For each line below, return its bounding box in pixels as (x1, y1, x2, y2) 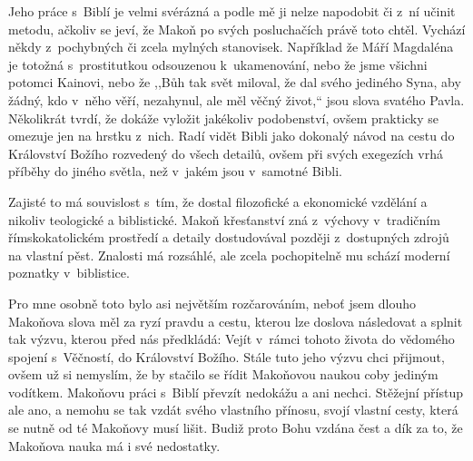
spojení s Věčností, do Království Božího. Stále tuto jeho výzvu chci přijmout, (8, 347, 445, 366)
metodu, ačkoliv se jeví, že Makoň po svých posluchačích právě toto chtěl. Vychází (8, 19, 466, 38)
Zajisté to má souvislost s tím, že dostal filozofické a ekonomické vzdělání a (8, 191, 428, 211)
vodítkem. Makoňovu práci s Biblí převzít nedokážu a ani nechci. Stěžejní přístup (8, 382, 464, 401)
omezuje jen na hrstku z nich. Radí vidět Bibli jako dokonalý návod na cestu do (8, 126, 455, 145)
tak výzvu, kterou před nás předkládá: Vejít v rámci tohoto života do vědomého (8, 329, 455, 348)
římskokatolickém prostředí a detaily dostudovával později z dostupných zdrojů (8, 228, 449, 247)
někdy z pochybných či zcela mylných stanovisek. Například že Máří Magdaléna (8, 37, 454, 56)
